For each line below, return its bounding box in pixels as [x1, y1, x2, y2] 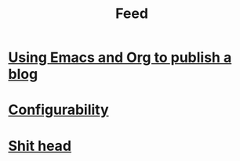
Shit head [8, 137, 72, 155]
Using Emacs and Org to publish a [8, 48, 232, 66]
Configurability [8, 101, 109, 119]
